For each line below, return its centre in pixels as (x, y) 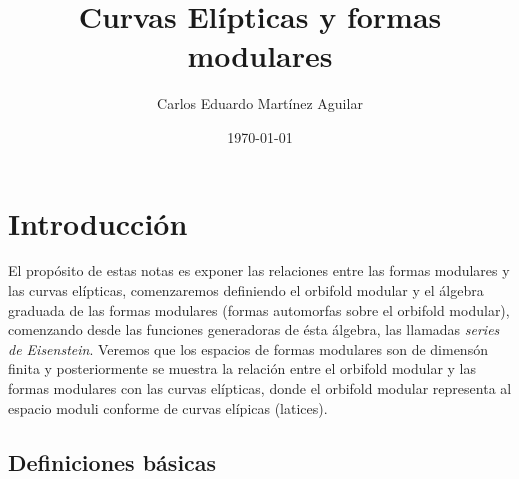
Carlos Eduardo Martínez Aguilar (260, 103)
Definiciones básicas (112, 461)
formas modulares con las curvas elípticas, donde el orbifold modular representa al (260, 388)
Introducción (98, 222)
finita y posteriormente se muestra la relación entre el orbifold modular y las (242, 368)
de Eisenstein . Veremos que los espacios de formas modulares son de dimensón (248, 348)
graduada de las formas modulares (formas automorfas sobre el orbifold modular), (259, 309)
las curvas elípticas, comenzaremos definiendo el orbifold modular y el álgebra (246, 290)
